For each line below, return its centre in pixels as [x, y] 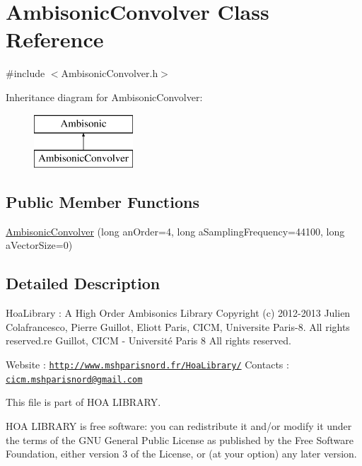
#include [25, 73]
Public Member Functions [103, 202]
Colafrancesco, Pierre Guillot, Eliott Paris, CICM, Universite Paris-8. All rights [178, 326]
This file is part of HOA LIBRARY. [83, 402]
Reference [55, 39]
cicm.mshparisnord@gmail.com [74, 379]
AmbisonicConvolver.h [110, 73]
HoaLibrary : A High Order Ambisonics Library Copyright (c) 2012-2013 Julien [178, 313]
